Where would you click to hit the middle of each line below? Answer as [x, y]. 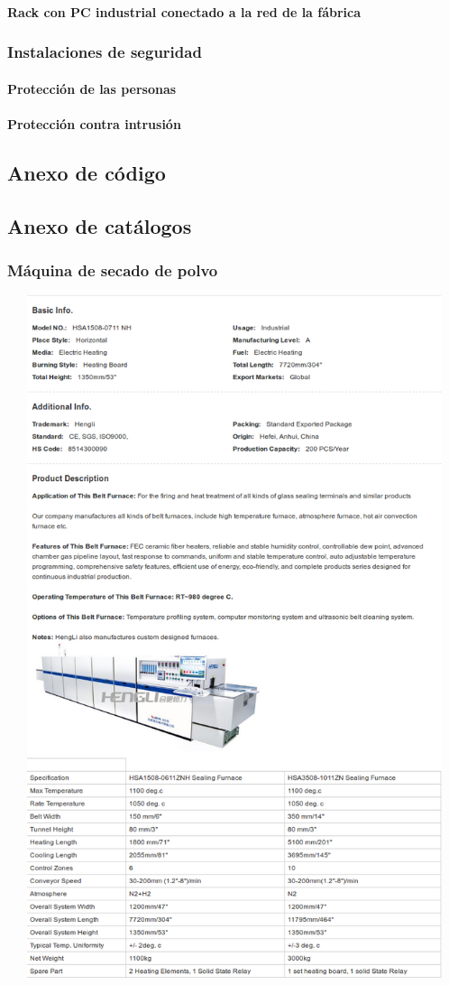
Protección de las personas [92, 88]
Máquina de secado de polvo [113, 269]
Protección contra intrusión [94, 123]
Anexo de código [87, 172]
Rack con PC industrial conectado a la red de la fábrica [184, 11]
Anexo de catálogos [100, 225]
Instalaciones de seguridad [105, 52]
